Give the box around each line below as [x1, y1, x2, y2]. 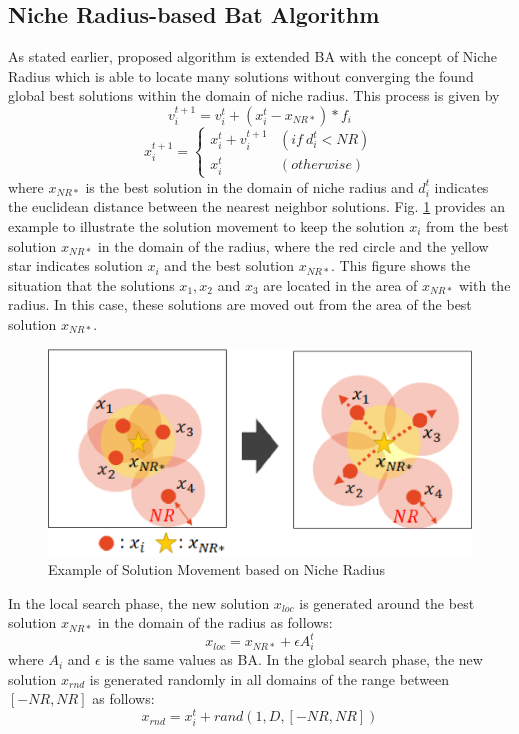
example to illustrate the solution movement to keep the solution [8, 215, 405, 236]
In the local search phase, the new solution [8, 592, 270, 613]
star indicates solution [8, 255, 143, 276]
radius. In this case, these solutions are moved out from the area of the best [8, 294, 472, 315]
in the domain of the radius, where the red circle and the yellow [97, 235, 489, 256]
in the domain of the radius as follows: [97, 612, 333, 633]
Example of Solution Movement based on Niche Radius [48, 559, 385, 580]
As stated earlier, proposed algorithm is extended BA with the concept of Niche [8, 46, 498, 67]
